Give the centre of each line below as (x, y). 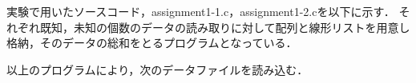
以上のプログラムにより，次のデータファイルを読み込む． (158, 69)
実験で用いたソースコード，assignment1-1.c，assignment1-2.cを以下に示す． (201, 11)
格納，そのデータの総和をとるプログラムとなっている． (152, 43)
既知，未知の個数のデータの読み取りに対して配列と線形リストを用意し (225, 27)
